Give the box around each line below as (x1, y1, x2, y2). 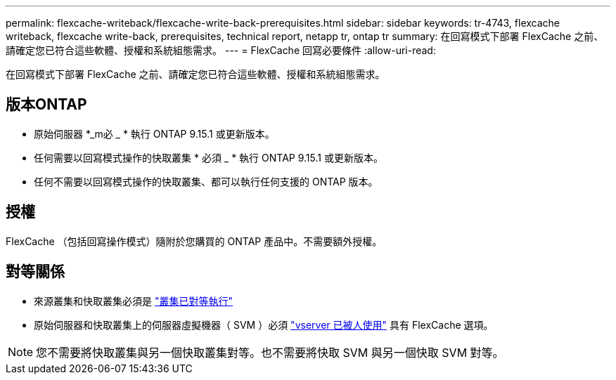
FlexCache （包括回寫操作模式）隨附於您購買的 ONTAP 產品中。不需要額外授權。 (6, 235, 383, 247)
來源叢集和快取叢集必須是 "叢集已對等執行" (34, 294, 233, 307)
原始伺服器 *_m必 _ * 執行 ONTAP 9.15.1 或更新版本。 (34, 127, 275, 140)
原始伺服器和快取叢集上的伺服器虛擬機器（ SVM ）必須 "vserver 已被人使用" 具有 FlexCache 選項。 (34, 318, 494, 331)
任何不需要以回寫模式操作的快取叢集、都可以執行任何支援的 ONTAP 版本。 (34, 175, 378, 188)
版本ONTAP (6, 96, 87, 114)
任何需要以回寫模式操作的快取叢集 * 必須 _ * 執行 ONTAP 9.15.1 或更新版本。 (34, 151, 383, 164)
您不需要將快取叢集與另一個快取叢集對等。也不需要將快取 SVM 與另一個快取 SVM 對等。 (36, 345, 504, 360)
